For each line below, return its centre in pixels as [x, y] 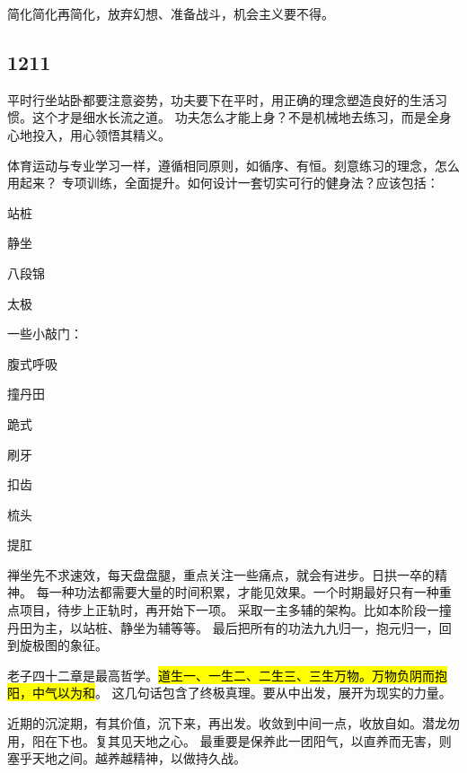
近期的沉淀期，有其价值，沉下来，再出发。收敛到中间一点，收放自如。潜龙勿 [233, 723]
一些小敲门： [45, 334]
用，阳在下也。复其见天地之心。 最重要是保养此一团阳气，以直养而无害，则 [229, 740]
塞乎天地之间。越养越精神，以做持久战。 [127, 758]
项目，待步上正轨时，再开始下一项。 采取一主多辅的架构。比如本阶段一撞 [235, 610]
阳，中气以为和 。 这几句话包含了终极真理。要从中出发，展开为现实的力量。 [229, 693]
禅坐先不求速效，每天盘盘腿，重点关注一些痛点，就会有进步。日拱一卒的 [221, 574]
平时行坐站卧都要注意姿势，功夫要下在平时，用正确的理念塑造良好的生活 [221, 99]
